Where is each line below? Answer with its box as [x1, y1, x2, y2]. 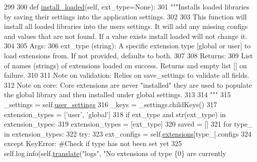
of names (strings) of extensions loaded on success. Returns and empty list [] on [4, 60, 247, 70]
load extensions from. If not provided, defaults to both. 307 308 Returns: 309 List [4, 50, 253, 60]
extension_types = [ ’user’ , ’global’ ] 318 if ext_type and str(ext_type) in [4, 109, 226, 119]
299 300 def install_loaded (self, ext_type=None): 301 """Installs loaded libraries [4, 1, 250, 11]
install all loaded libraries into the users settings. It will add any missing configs [4, 21, 248, 31]
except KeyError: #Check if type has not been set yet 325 [4, 138, 182, 149]
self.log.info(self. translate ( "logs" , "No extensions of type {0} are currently [4, 148, 227, 158]
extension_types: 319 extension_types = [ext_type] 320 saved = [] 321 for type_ [4, 119, 253, 129]
